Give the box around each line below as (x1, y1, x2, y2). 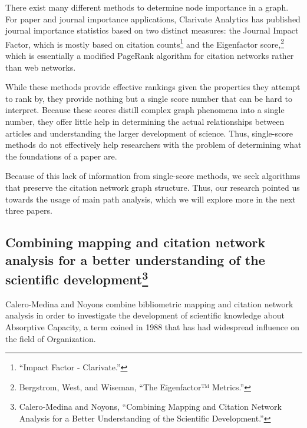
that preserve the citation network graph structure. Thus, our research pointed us (5, 181, 300, 193)
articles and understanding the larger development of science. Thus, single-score (5, 127, 293, 139)
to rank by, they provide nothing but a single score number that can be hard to (5, 92, 292, 104)
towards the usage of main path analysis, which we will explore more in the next (5, 193, 296, 205)
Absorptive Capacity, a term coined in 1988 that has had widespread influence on (5, 320, 299, 333)
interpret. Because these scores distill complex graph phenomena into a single (5, 104, 285, 116)
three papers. (5, 204, 52, 217)
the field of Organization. (5, 332, 96, 344)
